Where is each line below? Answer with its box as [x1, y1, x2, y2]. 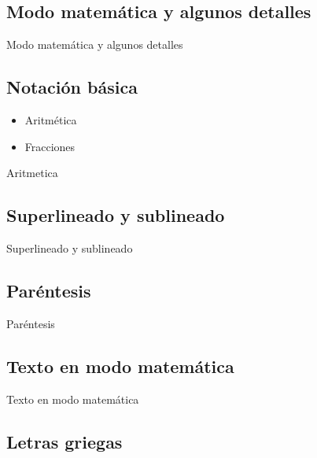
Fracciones [24, 138, 76, 154]
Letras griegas [6, 429, 123, 453]
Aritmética [24, 112, 77, 127]
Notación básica [6, 75, 138, 99]
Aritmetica [6, 164, 58, 181]
